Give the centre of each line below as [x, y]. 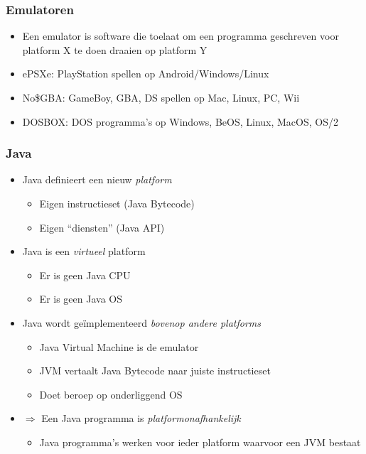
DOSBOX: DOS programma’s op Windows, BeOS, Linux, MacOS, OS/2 [180, 121]
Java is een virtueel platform [84, 251]
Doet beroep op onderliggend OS [111, 394]
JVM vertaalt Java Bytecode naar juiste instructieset [155, 371]
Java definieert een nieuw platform [97, 179]
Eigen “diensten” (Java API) [102, 227]
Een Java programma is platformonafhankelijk [141, 418]
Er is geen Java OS [81, 299]
